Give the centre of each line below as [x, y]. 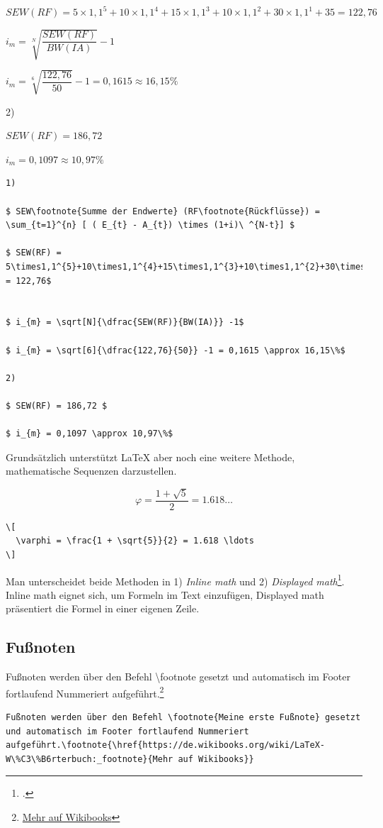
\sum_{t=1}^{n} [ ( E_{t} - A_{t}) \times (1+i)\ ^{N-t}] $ [150, 225]
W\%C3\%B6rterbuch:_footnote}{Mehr [90, 759]
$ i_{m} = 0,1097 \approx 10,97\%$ [90, 434]
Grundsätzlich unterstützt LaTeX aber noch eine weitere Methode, [150, 457]
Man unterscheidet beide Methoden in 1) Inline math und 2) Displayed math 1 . [175, 580]
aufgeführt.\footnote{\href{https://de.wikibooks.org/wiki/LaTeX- [166, 745]
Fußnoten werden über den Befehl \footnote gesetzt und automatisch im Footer [178, 677]
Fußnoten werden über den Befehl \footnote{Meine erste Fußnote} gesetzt [183, 718]
